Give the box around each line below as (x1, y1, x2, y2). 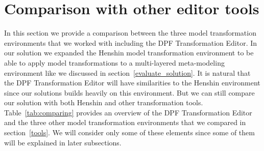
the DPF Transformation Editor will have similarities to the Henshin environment (4, 77, 260, 88)
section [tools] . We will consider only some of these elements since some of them (4, 127, 255, 138)
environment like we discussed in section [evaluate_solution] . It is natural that (4, 67, 251, 78)
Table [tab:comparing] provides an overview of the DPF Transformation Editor (4, 107, 252, 117)
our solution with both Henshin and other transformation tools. (4, 97, 203, 108)
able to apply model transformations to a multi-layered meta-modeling (4, 57, 225, 68)
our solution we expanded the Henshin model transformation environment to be (4, 47, 254, 58)
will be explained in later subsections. (4, 137, 122, 147)
